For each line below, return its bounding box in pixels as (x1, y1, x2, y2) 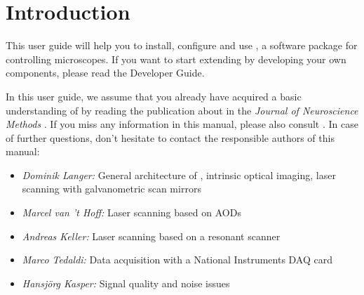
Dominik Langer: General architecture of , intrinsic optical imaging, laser (22, 167, 336, 182)
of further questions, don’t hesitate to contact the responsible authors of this (6, 130, 335, 145)
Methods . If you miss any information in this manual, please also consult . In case (6, 117, 358, 131)
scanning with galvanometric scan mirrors (22, 181, 201, 196)
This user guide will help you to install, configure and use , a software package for (6, 38, 358, 53)
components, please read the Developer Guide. (6, 65, 205, 80)
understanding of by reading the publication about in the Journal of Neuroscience (6, 103, 358, 117)
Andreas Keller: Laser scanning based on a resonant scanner (22, 228, 281, 243)
